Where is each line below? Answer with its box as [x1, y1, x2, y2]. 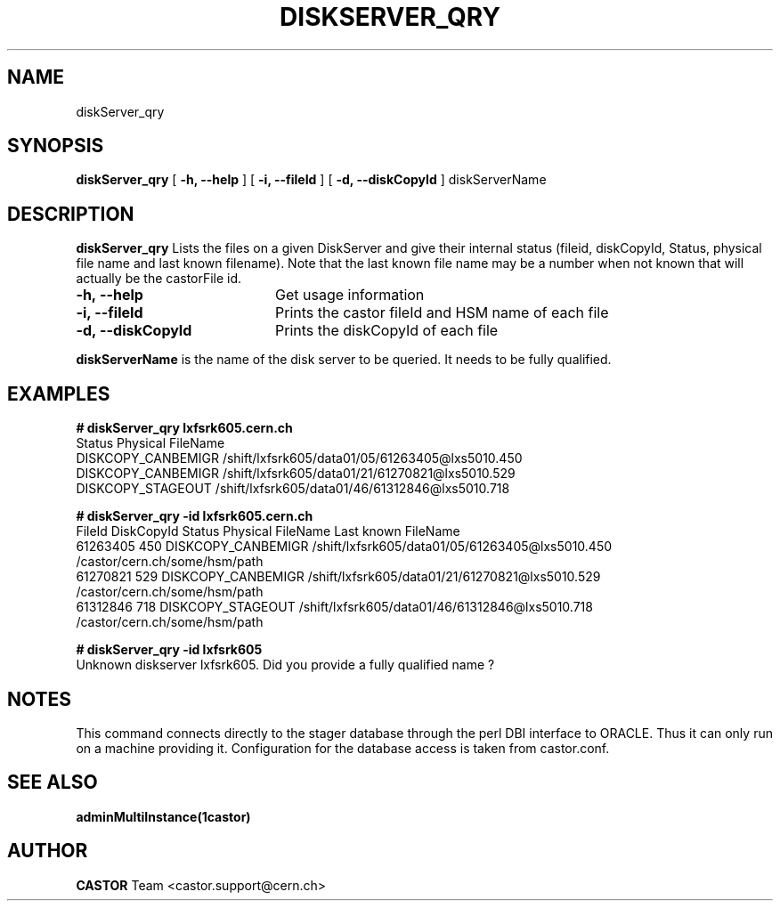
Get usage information [274, 286, 425, 304]
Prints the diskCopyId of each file [274, 321, 499, 340]
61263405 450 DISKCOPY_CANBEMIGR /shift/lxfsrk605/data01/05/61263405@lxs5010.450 [76, 539, 613, 555]
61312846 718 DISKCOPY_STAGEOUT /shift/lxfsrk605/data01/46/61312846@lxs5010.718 [76, 599, 593, 615]
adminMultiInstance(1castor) [76, 808, 251, 824]
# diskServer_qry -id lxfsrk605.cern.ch [76, 508, 313, 524]
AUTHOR [7, 839, 88, 863]
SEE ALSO [7, 771, 98, 794]
